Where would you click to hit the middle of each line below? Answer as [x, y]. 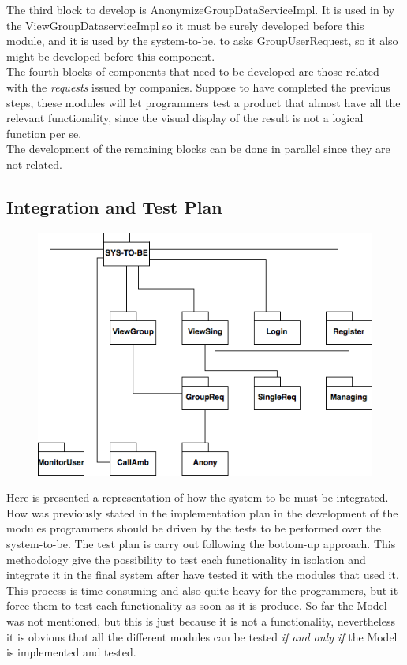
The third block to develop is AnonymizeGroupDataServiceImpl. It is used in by [201, 9]
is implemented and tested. [71, 652]
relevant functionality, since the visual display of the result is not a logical [185, 118]
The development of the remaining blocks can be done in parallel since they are [198, 149]
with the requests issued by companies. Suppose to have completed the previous [198, 86]
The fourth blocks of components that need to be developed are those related [193, 71]
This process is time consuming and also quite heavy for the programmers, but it [202, 590]
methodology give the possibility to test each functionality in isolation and [186, 559]
